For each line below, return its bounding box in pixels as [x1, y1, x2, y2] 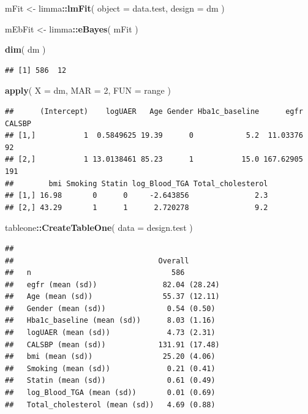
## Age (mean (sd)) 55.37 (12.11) [5, 292, 220, 301]
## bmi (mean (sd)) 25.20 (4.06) [5, 352, 216, 361]
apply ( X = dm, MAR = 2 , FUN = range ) [5, 84, 171, 97]
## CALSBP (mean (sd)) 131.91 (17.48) [5, 340, 220, 349]
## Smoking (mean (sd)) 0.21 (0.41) [5, 364, 216, 373]
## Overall [5, 256, 189, 265]
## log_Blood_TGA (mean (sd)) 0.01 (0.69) [5, 388, 216, 397]
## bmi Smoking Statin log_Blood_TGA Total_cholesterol [5, 179, 268, 188]
